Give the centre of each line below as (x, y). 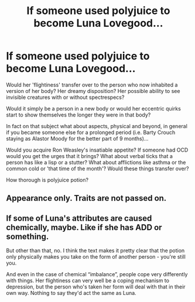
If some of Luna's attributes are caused (79, 218)
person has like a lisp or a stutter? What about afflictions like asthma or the (96, 162)
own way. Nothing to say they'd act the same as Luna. (71, 293)
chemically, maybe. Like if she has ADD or (84, 227)
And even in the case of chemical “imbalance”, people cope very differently (97, 274)
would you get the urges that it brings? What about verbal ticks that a (89, 156)
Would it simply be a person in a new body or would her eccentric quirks (94, 108)
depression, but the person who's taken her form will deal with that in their (96, 287)
